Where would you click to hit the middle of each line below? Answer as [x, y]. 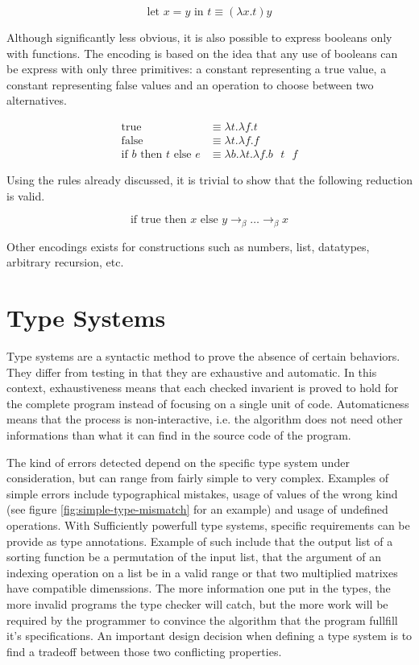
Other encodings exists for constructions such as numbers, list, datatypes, [188, 246]
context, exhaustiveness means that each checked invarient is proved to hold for [203, 388]
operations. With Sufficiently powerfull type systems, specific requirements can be [208, 525]
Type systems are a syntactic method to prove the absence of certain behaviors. [203, 356]
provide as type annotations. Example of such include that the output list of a [200, 541]
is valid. [26, 195]
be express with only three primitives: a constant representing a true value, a [197, 69]
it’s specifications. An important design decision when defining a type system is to [209, 636]
